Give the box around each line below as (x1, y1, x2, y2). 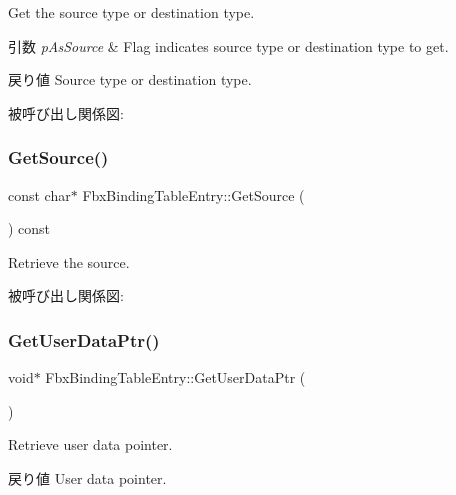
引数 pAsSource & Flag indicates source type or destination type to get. (8, 35, 449, 56)
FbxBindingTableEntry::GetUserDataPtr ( (45, 367, 306, 388)
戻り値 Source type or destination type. (8, 69, 252, 90)
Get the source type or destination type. (8, 2, 255, 22)
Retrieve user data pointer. (8, 434, 173, 455)
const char (8, 184, 71, 205)
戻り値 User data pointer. (8, 467, 167, 488)
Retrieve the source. (8, 251, 130, 272)
